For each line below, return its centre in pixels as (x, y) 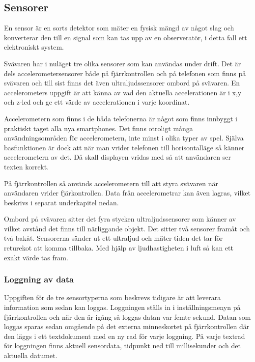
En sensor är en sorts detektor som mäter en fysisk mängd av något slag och (119, 28)
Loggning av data (39, 279)
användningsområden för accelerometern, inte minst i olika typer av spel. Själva (124, 138)
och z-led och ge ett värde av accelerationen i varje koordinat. (97, 102)
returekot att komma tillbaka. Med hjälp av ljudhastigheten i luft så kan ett (119, 248)
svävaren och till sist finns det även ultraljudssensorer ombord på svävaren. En (122, 83)
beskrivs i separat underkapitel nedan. (61, 202)
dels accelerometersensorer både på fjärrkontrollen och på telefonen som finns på (125, 73)
